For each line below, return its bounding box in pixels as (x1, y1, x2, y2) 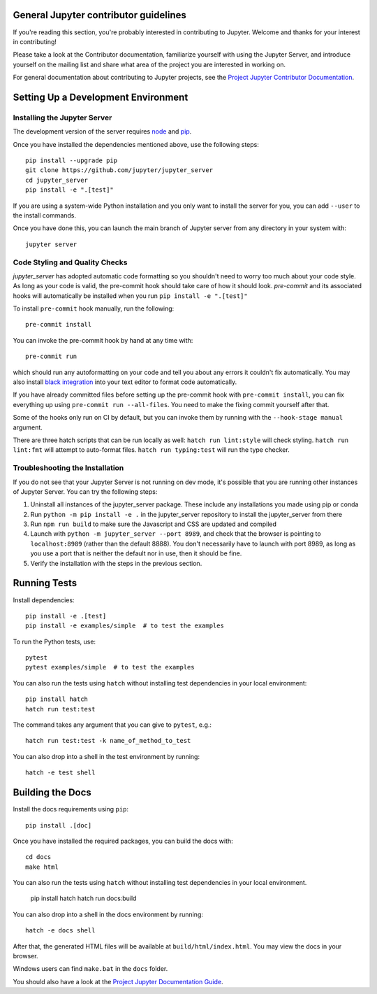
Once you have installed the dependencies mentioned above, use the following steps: (13, 140, 260, 148)
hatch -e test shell (25, 769, 96, 776)
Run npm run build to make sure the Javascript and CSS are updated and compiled (30, 520, 277, 528)
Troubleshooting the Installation (13, 463, 124, 473)
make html (25, 862, 59, 871)
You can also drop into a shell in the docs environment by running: (13, 910, 204, 918)
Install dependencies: (13, 595, 75, 604)
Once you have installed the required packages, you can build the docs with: (13, 837, 233, 845)
